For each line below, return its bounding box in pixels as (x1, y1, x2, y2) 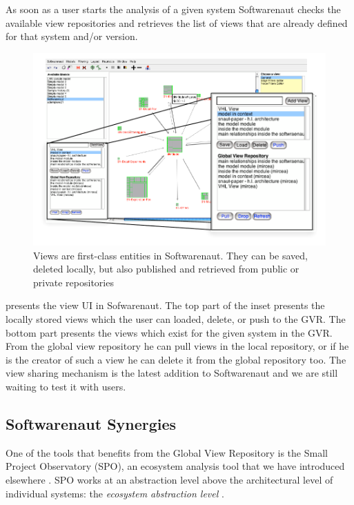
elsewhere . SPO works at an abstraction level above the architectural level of (6, 472, 333, 486)
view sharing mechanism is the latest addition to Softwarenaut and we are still (6, 366, 338, 380)
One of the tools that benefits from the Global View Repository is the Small (6, 445, 328, 459)
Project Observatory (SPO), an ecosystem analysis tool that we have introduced (6, 459, 345, 473)
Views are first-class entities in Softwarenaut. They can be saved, (33, 248, 308, 262)
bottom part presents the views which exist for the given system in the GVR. (6, 325, 333, 339)
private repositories (33, 275, 114, 289)
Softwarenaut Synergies (6, 413, 177, 434)
